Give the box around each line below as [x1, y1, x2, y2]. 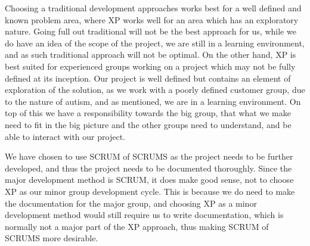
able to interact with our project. [5, 130, 125, 142]
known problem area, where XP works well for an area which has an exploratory [5, 13, 299, 26]
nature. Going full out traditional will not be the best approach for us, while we [5, 25, 296, 38]
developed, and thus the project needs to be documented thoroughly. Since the [5, 161, 292, 174]
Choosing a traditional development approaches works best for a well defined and [5, 2, 302, 14]
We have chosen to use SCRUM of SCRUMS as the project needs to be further [5, 150, 293, 163]
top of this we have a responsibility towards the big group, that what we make [5, 107, 291, 119]
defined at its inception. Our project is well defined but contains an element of [5, 71, 291, 84]
